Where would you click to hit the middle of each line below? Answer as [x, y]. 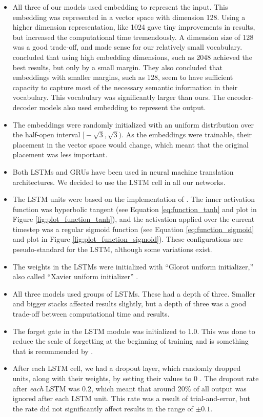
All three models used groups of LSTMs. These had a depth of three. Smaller [134, 293]
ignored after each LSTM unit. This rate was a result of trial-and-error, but [131, 398]
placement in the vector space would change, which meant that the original [130, 144]
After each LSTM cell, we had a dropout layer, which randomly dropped [127, 368]
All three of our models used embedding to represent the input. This [120, 7]
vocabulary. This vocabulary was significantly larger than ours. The [119, 97]
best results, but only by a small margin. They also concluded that [117, 67]
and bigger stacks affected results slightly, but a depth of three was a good [129, 304]
